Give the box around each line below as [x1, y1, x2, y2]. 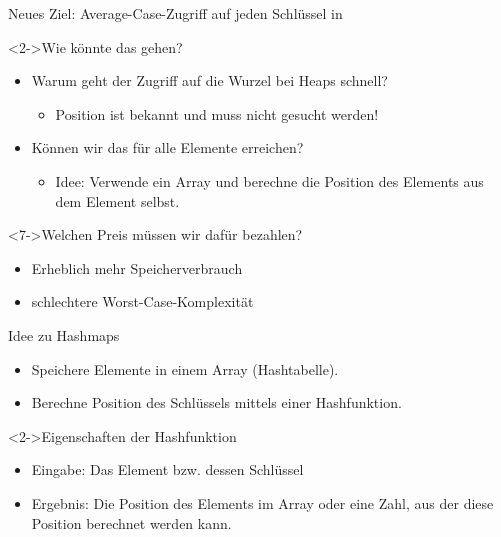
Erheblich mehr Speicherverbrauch [31, 257, 243, 278]
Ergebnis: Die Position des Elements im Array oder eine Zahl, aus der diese [31, 492, 494, 513]
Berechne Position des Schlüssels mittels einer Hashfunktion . [31, 392, 402, 413]
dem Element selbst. [55, 190, 180, 211]
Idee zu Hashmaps [8, 324, 120, 345]
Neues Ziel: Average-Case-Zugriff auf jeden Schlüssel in [8, 3, 343, 23]
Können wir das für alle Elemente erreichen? [31, 137, 304, 158]
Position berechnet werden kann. [31, 512, 232, 533]
